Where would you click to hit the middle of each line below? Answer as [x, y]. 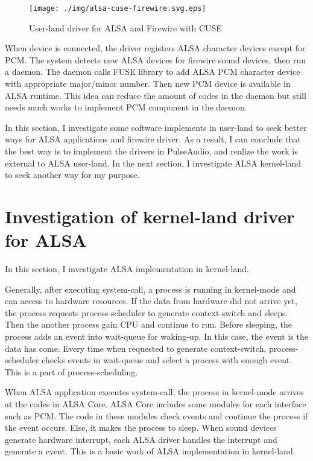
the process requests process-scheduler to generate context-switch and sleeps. [147, 312]
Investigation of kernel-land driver [150, 216]
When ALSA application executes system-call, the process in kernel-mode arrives [154, 392]
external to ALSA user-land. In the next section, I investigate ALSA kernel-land [153, 163]
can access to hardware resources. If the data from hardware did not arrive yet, [151, 301]
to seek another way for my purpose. [72, 175]
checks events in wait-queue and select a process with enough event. [167, 360]
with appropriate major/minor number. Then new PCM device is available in [148, 84]
